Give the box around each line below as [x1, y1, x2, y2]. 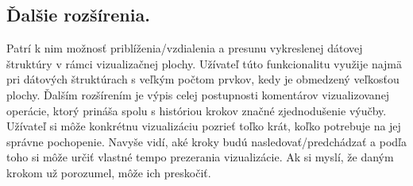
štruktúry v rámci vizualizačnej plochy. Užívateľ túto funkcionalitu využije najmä [6, 55, 403, 72]
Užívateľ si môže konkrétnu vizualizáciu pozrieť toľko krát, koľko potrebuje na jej [6, 118, 401, 134]
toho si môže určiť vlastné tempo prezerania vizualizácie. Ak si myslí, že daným [6, 149, 394, 165]
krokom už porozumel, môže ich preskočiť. [6, 164, 211, 180]
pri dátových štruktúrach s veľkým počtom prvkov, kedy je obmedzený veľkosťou [6, 71, 399, 87]
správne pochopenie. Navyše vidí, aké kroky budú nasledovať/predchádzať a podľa [6, 133, 407, 149]
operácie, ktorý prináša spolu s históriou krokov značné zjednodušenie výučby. [6, 102, 387, 118]
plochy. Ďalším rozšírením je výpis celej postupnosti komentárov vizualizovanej [6, 86, 390, 103]
